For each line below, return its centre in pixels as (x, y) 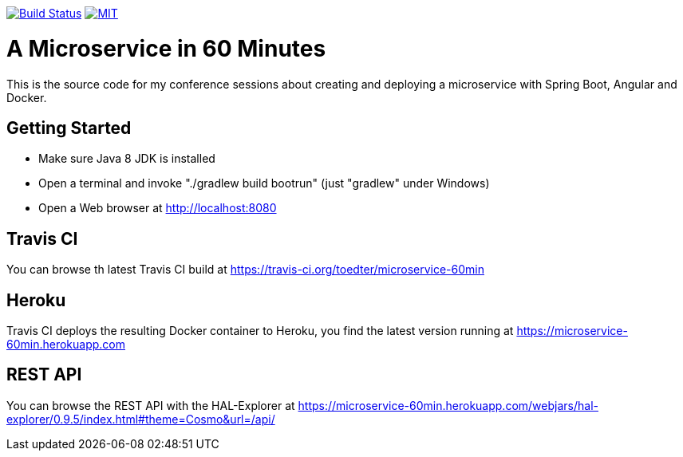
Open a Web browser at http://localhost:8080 (158, 208)
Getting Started (69, 128)
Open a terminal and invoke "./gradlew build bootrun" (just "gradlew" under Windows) (264, 183)
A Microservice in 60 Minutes (166, 48)
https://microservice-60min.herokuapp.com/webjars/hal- (448, 405)
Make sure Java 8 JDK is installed (127, 159)
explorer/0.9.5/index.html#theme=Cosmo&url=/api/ (141, 419)
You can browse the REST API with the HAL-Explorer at (151, 405)
